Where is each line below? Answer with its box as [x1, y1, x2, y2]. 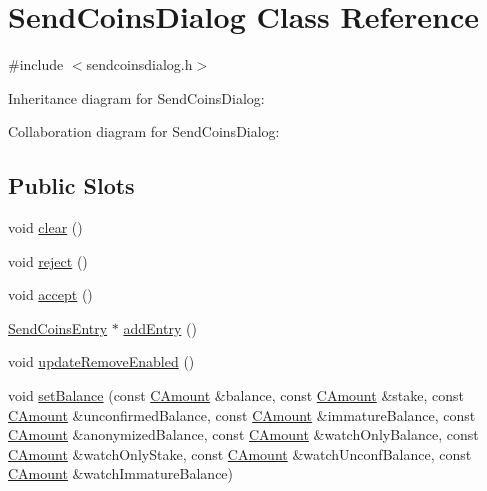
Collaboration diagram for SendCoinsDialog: [8, 121, 280, 142]
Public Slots [8, 170, 135, 201]
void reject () [8, 250, 88, 271]
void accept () [8, 284, 93, 305]
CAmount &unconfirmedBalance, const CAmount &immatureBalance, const [8, 404, 476, 425]
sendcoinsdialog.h [86, 54, 193, 75]
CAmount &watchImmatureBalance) [8, 463, 234, 484]
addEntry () [123, 317, 197, 338]
